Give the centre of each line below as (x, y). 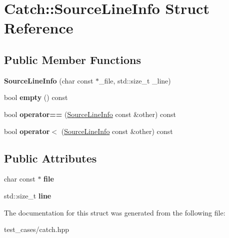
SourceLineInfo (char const (49, 80)
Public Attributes (50, 158)
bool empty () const (36, 97)
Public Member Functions (72, 59)
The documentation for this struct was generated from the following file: (115, 212)
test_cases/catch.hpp (37, 229)
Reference (39, 28)
